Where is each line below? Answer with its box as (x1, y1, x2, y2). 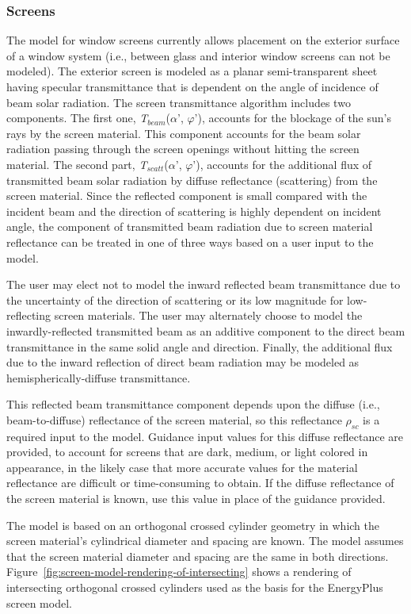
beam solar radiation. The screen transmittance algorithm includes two (6, 94, 351, 110)
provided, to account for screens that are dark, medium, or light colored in (6, 443, 368, 460)
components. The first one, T (6, 109, 148, 126)
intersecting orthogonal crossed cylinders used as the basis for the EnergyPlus (6, 579, 383, 596)
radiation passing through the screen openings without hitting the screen (6, 140, 360, 157)
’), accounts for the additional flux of (192, 155, 372, 172)
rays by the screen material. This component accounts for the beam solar (6, 125, 361, 141)
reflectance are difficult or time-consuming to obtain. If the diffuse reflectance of (6, 474, 394, 491)
